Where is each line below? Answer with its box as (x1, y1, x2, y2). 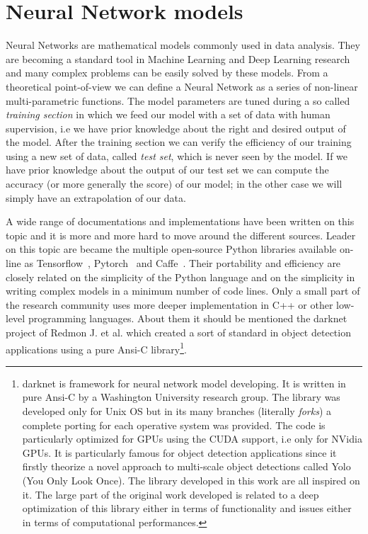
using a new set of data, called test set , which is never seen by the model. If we (6, 148, 348, 163)
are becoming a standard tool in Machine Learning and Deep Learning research (6, 51, 350, 66)
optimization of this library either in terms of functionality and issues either (22, 501, 352, 516)
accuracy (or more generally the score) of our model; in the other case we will (6, 176, 343, 191)
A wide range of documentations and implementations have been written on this (6, 214, 355, 229)
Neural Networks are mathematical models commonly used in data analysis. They (6, 38, 360, 52)
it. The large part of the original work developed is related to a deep (22, 487, 319, 501)
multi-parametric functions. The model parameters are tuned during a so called (6, 93, 350, 108)
